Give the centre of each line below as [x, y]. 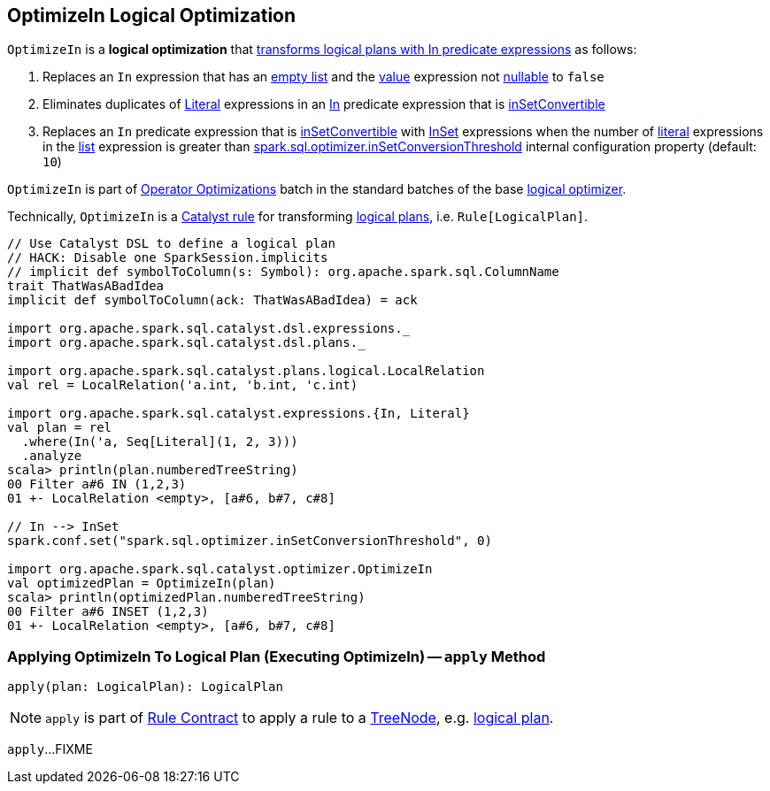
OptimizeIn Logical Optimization [152, 15]
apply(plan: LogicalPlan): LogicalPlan [145, 687]
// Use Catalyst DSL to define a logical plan [171, 244]
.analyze [52, 456]
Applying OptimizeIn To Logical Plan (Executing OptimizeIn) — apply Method [277, 656]
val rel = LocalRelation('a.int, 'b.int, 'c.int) [183, 385]
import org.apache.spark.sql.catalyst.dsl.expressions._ [209, 329]
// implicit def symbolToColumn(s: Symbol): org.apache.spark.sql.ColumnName [283, 272]
